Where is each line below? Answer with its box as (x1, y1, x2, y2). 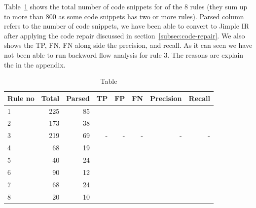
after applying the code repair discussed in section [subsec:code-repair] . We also (4, 30, 245, 40)
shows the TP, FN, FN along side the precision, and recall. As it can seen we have (4, 40, 253, 50)
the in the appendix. (4, 59, 66, 69)
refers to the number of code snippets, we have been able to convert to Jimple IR (4, 21, 249, 31)
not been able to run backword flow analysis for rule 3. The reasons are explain (4, 49, 244, 60)
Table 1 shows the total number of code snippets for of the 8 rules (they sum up (4, 1, 248, 11)
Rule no (7, 93, 35, 103)
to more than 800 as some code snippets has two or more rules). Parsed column (4, 11, 244, 21)
